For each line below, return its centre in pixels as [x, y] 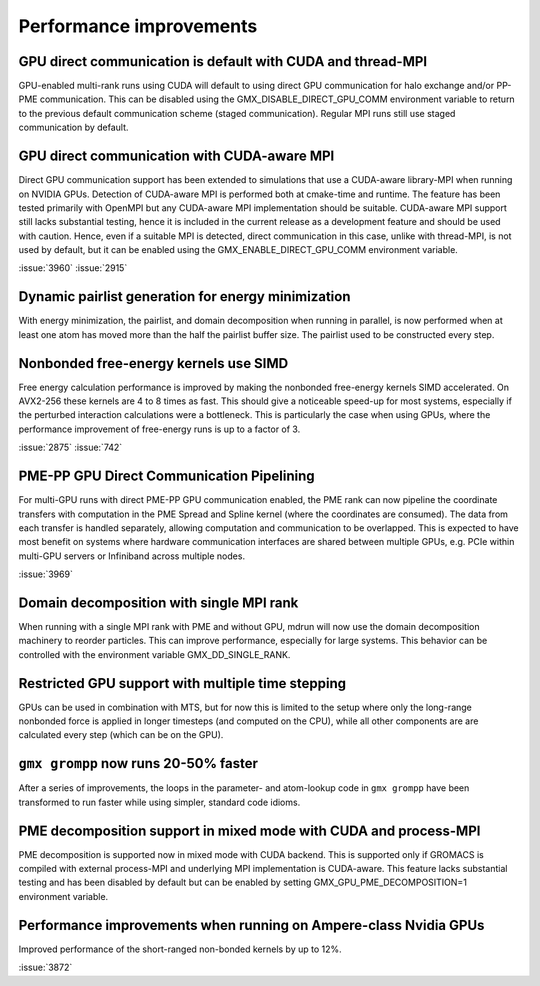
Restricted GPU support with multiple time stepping [182, 683]
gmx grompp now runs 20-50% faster [138, 763]
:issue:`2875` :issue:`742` [70, 447]
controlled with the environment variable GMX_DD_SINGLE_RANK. [154, 654]
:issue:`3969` [46, 574]
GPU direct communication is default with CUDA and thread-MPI [223, 61]
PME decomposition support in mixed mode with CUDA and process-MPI [249, 830]
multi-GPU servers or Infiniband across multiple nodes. [131, 556]
